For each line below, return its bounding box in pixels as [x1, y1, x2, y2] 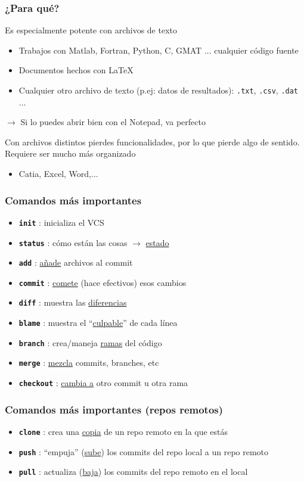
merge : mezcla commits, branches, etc [18, 356, 159, 369]
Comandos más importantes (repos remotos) [5, 402, 224, 416]
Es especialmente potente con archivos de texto [5, 24, 177, 36]
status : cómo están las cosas [18, 236, 128, 248]
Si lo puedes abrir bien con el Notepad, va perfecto [20, 116, 206, 128]
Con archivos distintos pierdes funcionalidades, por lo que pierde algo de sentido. [5, 135, 300, 148]
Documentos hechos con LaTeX [18, 64, 134, 76]
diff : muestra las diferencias [18, 296, 127, 309]
